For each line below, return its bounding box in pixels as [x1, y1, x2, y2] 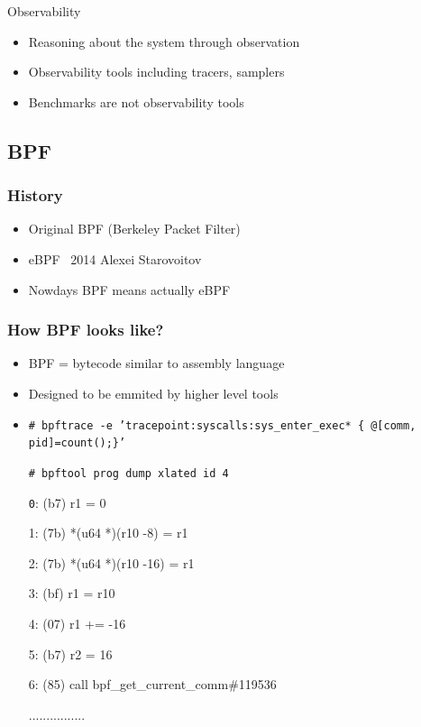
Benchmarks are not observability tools [28, 92, 244, 111]
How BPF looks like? [7, 318, 164, 341]
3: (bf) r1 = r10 [28, 584, 115, 603]
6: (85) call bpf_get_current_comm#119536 [28, 675, 277, 694]
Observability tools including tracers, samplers [28, 62, 285, 81]
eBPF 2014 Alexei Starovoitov [28, 249, 202, 268]
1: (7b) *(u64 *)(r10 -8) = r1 [28, 523, 188, 542]
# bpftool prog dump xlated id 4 [28, 466, 229, 480]
